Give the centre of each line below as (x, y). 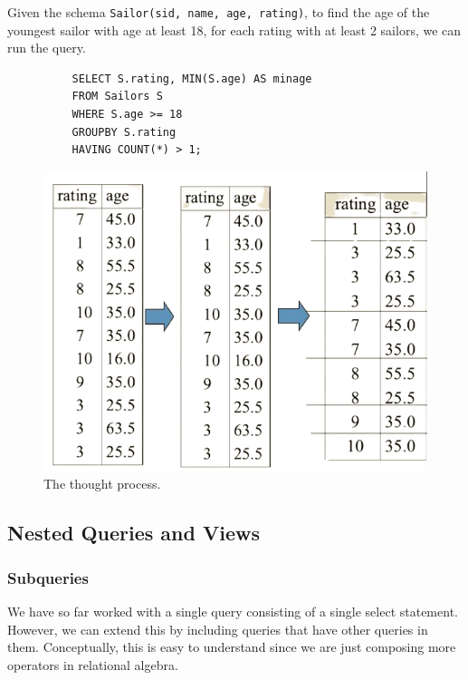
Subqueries (48, 577)
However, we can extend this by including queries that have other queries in (218, 629)
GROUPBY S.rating (124, 132)
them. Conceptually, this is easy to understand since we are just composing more (232, 647)
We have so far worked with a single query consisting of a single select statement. (233, 611)
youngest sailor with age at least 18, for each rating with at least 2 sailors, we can (234, 29)
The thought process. (102, 484)
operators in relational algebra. (93, 664)
